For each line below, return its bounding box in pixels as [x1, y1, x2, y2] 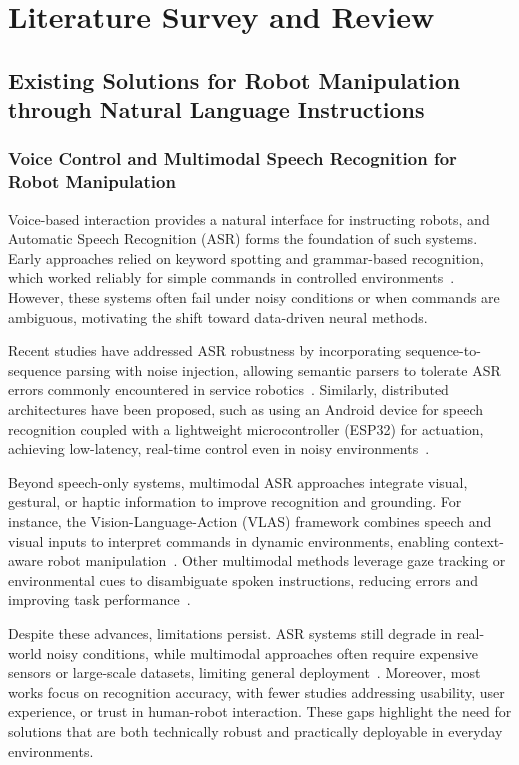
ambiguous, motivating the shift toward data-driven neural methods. [8, 306, 428, 327]
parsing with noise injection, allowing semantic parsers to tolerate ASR [66, 359, 501, 380]
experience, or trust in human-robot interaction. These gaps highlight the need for [8, 701, 512, 722]
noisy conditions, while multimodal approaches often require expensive [46, 642, 478, 663]
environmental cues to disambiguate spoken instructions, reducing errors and [8, 569, 479, 590]
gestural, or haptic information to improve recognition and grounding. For [8, 491, 462, 512]
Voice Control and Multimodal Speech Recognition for [8, 146, 457, 171]
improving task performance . [8, 589, 191, 610]
